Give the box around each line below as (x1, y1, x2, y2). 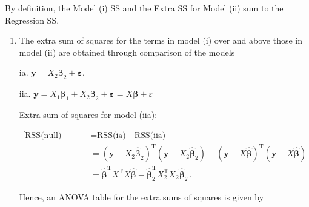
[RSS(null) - (22, 131, 67, 140)
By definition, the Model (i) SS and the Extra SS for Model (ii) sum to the (5, 2, 284, 14)
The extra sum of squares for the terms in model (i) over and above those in (19, 34, 303, 47)
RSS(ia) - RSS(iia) (97, 131, 166, 140)
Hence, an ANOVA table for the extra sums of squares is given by (19, 190, 264, 203)
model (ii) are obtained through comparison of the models (19, 45, 235, 58)
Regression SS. (5, 13, 59, 26)
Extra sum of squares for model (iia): (19, 108, 158, 120)
